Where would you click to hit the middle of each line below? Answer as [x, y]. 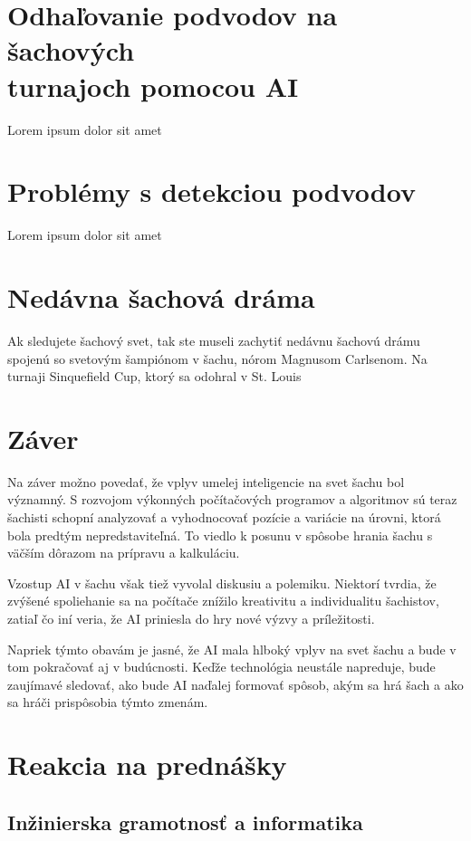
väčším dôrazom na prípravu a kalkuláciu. [124, 553]
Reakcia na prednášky [147, 765]
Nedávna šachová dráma [161, 297]
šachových [71, 50]
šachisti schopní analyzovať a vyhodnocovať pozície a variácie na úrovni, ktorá [224, 517]
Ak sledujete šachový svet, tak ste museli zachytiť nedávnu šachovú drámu [214, 340]
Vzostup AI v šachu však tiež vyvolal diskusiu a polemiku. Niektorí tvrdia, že [222, 583]
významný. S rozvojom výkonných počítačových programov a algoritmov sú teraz [232, 499]
